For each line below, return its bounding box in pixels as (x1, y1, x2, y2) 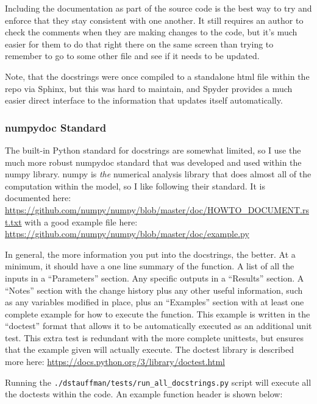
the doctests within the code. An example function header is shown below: (5, 388, 283, 400)
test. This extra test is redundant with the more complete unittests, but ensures (5, 331, 304, 344)
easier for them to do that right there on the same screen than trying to (5, 37, 274, 50)
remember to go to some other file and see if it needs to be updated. (5, 49, 260, 62)
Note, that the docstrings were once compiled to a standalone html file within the (5, 69, 310, 82)
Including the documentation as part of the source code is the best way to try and (5, 2, 312, 14)
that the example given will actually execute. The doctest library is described (5, 343, 294, 356)
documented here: (5, 191, 71, 204)
